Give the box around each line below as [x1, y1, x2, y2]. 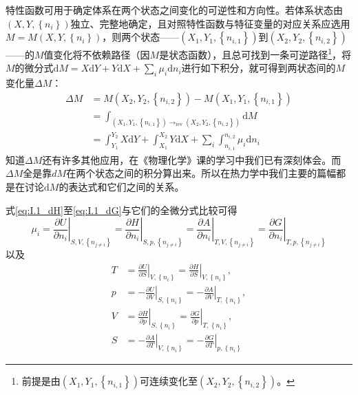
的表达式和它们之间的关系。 [59, 179, 185, 193]
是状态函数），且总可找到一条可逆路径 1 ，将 [159, 45, 352, 61]
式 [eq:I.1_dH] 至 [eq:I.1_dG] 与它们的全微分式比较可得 [6, 202, 238, 217]
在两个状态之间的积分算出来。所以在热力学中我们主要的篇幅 [66, 166, 337, 180]
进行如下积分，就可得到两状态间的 [181, 61, 336, 75]
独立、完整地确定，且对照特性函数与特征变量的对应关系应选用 [70, 16, 350, 30]
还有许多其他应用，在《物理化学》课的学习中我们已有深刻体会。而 [42, 152, 341, 167]
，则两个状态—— [102, 30, 180, 44]
